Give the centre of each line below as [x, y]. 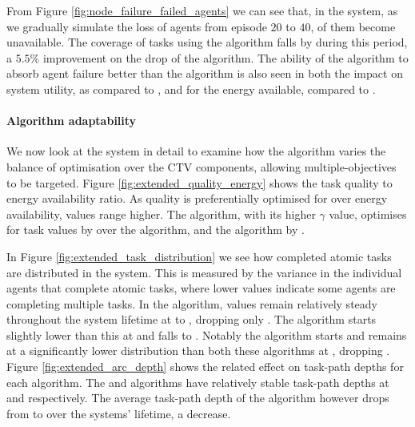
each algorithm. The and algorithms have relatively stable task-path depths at [198, 382]
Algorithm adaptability [72, 121]
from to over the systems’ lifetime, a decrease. [119, 413]
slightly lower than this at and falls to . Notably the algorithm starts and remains [207, 334]
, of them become [353, 26]
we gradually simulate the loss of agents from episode [137, 26]
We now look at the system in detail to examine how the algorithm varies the [196, 151]
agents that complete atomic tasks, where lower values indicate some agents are [201, 288]
